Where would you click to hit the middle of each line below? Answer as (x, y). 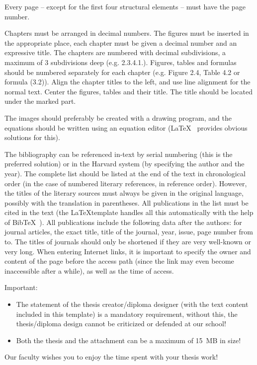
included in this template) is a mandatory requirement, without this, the (127, 314)
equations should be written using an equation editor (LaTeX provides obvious (126, 127)
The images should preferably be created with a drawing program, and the (118, 117)
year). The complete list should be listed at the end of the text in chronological (125, 173)
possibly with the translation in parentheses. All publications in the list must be (127, 202)
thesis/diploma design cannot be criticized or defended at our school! (121, 324)
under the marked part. (40, 101)
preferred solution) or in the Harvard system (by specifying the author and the (125, 164)
